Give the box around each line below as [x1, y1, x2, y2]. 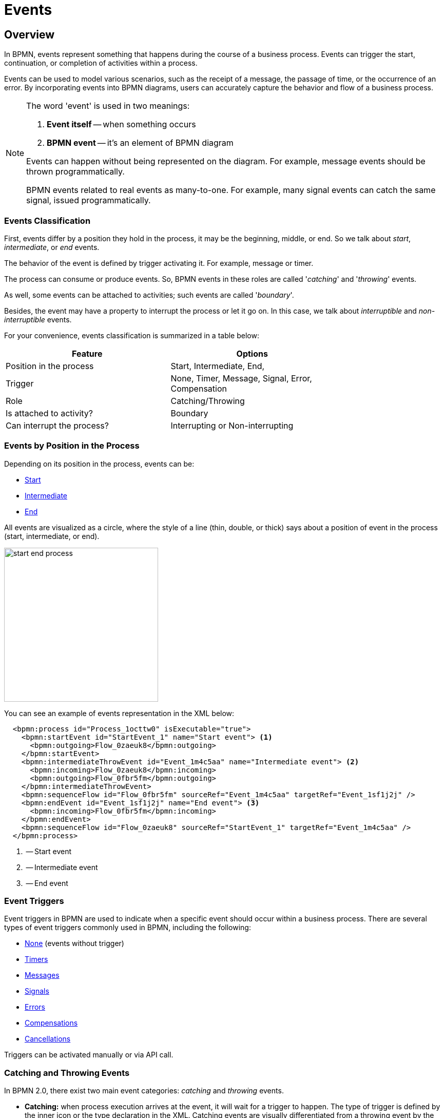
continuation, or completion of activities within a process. [4, 59, 198, 68]
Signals [25, 987, 49, 996]
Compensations [25, 1018, 78, 1028]
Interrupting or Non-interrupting [170, 420, 294, 431]
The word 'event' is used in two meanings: [26, 101, 190, 111]
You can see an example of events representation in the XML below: [4, 708, 235, 718]
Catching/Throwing [170, 395, 245, 406]
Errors [25, 1003, 45, 1012]
